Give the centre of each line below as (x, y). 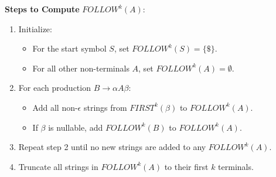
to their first (186, 166)
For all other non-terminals (81, 68)
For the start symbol (69, 48)
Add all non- (55, 107)
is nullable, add (76, 127)
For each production (54, 88)
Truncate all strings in (58, 166)
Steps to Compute (42, 9)
